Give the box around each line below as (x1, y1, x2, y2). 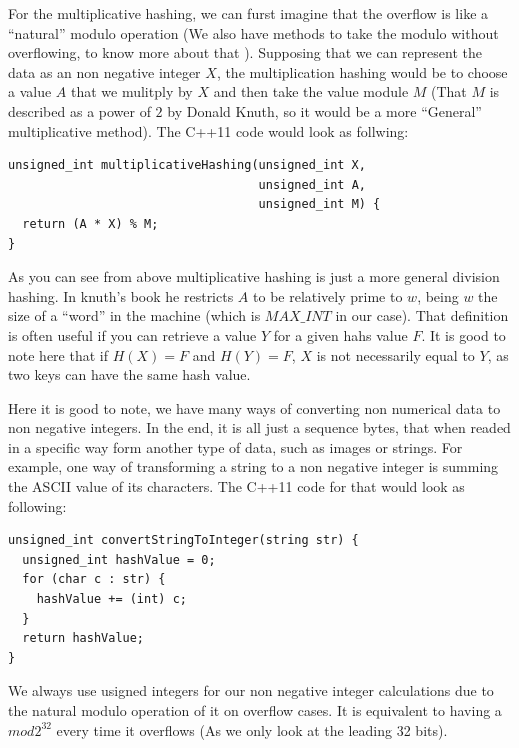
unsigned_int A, (258, 177, 366, 192)
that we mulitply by (70, 81, 193, 102)
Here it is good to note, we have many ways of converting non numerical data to (8, 397, 501, 418)
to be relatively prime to (253, 285, 403, 306)
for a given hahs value (273, 324, 408, 345)
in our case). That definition (335, 305, 509, 326)
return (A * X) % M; (22, 216, 159, 231)
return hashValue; (22, 631, 145, 646)
